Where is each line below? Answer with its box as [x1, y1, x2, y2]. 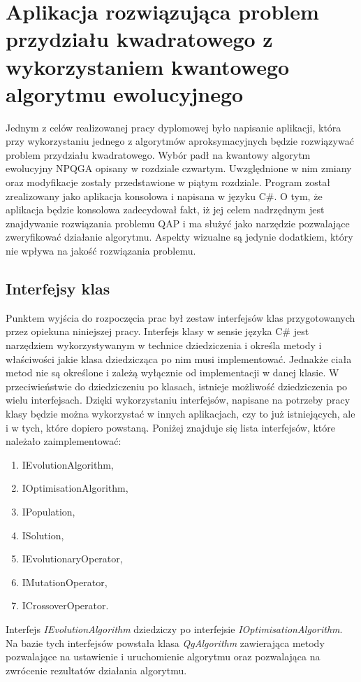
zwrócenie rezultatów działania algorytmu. [6, 662, 187, 677]
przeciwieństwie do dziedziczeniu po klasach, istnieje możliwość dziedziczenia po [6, 378, 348, 393]
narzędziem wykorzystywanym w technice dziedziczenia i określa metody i [6, 338, 322, 353]
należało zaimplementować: [6, 434, 121, 448]
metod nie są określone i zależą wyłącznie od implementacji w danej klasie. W [6, 365, 339, 380]
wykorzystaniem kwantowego [6, 52, 290, 80]
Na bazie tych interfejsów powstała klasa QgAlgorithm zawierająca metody [6, 635, 325, 650]
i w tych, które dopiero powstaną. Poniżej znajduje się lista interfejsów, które [6, 420, 335, 434]
